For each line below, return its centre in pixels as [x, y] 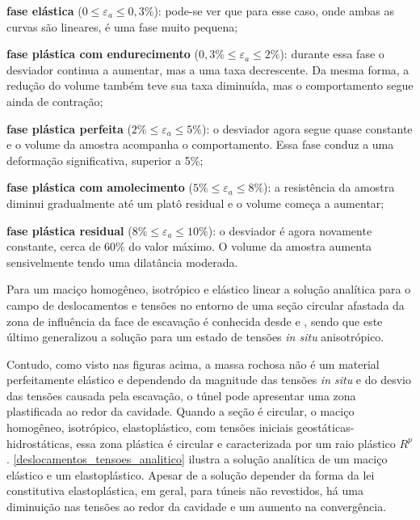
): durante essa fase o [332, 54]
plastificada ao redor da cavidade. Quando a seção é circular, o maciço [181, 411]
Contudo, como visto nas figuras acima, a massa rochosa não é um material [193, 364]
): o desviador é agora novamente [290, 230]
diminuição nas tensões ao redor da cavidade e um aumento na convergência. [197, 507]
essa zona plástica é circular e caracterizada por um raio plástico [236, 443]
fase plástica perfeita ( [69, 128]
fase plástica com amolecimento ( [100, 187]
